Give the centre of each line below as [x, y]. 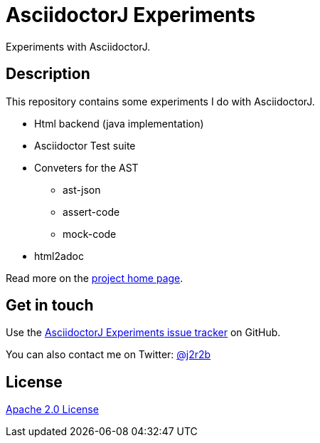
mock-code [90, 234]
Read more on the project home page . [95, 278]
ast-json [82, 189]
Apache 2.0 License [52, 410]
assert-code [91, 212]
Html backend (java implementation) [119, 123]
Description [48, 74]
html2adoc [59, 256]
